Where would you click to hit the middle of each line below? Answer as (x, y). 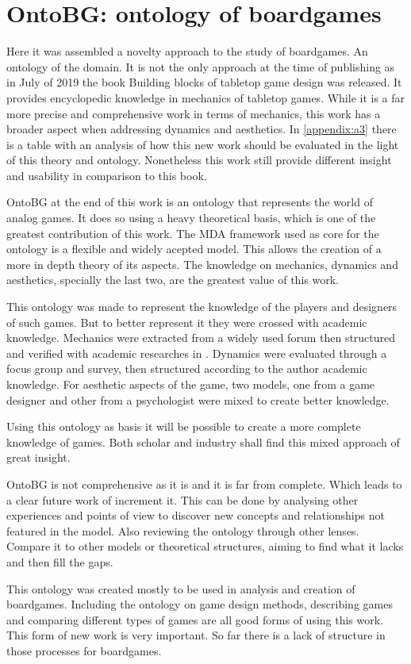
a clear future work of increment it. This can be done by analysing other (182, 499)
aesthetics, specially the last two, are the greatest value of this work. (173, 280)
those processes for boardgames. (84, 650)
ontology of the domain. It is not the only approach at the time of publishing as (201, 66)
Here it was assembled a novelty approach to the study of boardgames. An (187, 51)
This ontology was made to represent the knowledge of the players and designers (202, 307)
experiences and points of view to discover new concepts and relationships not (196, 515)
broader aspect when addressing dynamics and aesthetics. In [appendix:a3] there (202, 129)
